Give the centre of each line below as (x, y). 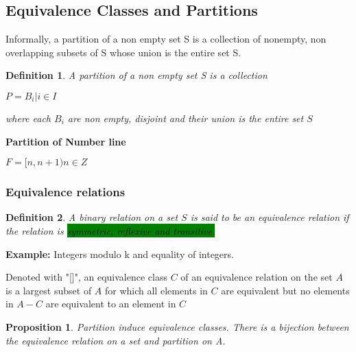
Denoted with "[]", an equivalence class (86, 277)
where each (28, 118)
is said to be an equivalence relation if (270, 217)
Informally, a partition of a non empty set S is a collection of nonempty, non (166, 39)
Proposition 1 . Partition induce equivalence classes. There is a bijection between (177, 326)
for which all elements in (156, 290)
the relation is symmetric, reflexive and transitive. (110, 230)
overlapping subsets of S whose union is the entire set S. (123, 52)
